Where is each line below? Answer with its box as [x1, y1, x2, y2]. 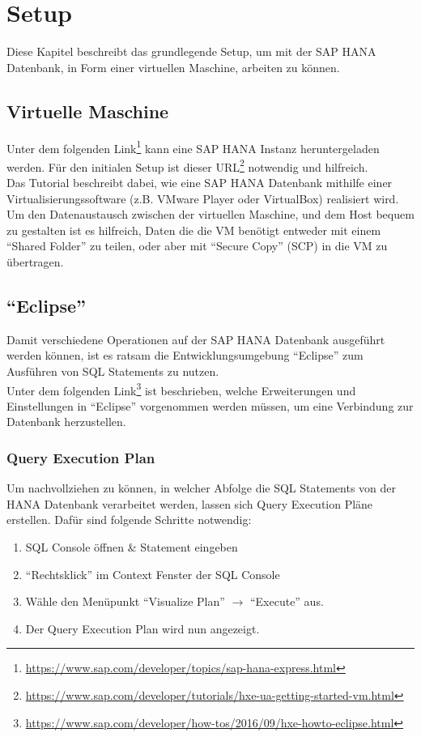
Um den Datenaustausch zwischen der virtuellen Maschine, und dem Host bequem [6, 206, 415, 223]
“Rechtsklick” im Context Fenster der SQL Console [25, 565, 280, 582]
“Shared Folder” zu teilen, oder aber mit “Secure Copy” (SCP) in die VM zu [6, 237, 388, 254]
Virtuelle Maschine [6, 98, 169, 123]
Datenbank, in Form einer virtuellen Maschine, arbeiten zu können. [6, 58, 340, 75]
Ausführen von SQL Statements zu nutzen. [6, 362, 219, 379]
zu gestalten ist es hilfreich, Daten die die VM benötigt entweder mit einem [6, 221, 381, 238]
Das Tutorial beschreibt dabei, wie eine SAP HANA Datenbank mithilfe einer [6, 174, 393, 191]
